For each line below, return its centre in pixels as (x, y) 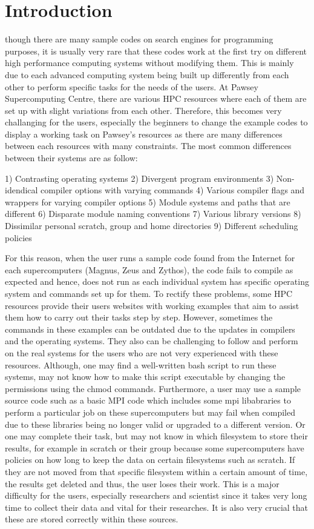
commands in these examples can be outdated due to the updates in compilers (150, 329)
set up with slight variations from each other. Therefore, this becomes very (143, 110)
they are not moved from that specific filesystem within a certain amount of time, (156, 471)
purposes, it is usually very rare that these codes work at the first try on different (156, 51)
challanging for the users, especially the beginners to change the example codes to (156, 122)
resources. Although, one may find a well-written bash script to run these (141, 364)
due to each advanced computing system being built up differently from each (147, 74)
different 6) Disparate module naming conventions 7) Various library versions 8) (153, 214)
